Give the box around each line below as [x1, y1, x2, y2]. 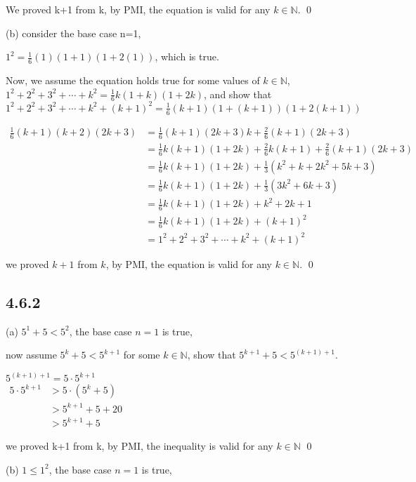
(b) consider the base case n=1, [6, 25, 141, 40]
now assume [6, 347, 57, 362]
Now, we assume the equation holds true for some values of [6, 73, 260, 88]
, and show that [204, 86, 272, 101]
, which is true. [155, 49, 219, 64]
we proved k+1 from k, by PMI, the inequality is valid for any [6, 439, 273, 453]
